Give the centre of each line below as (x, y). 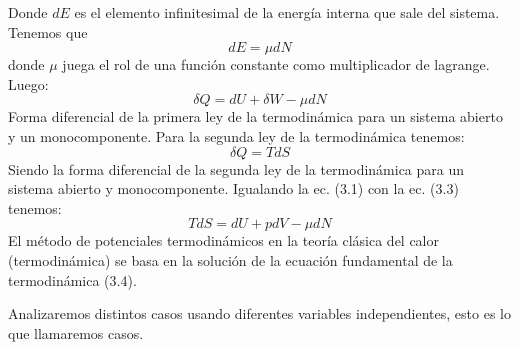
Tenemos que (48, 31)
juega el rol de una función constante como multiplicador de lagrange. (276, 64)
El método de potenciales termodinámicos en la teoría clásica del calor (224, 240)
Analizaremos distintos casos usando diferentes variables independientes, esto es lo (259, 313)
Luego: (28, 83)
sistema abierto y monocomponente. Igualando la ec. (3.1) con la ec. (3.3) (233, 188)
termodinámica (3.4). (72, 279)
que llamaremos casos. (76, 332)
